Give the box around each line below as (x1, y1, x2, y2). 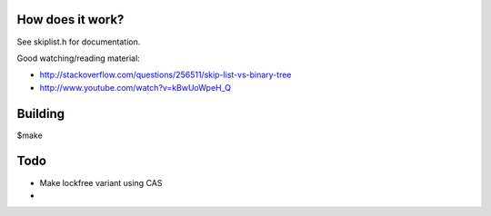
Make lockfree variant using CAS (39, 177, 163, 188)
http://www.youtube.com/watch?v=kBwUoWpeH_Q (39, 82, 232, 93)
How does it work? (16, 12, 125, 27)
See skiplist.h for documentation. (16, 36, 141, 47)
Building (16, 105, 65, 122)
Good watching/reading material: (16, 53, 140, 64)
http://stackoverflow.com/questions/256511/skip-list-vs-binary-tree (39, 69, 292, 81)
